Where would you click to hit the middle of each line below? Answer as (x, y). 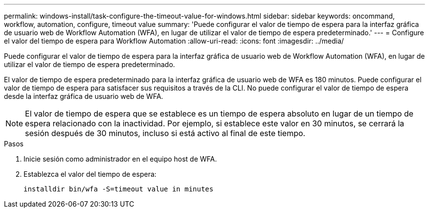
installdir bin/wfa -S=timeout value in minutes (119, 189)
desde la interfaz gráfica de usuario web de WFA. (84, 96)
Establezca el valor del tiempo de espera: (90, 174)
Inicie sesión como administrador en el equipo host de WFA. (120, 159)
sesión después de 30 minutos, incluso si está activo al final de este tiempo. (165, 133)
